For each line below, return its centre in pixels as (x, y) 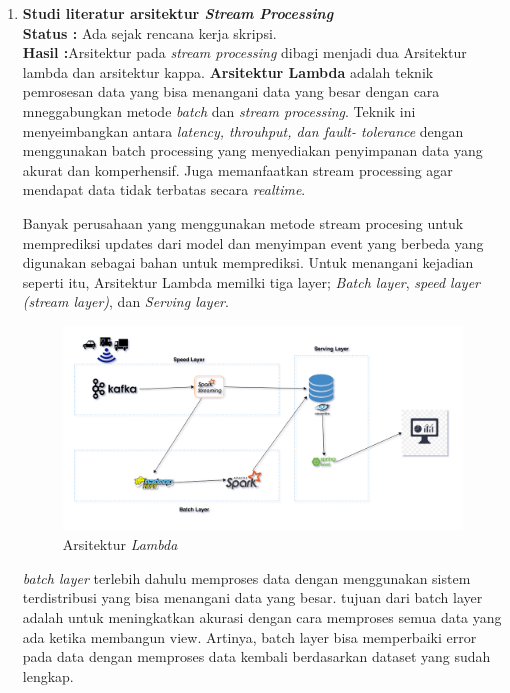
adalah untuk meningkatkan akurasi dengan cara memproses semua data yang (262, 617)
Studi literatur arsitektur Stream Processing (178, 13)
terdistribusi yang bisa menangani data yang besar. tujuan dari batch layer (252, 597)
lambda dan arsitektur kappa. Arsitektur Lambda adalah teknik (228, 71)
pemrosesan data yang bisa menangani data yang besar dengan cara (231, 91)
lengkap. (48, 675)
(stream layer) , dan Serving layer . (125, 301)
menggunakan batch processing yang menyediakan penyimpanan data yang (252, 150)
